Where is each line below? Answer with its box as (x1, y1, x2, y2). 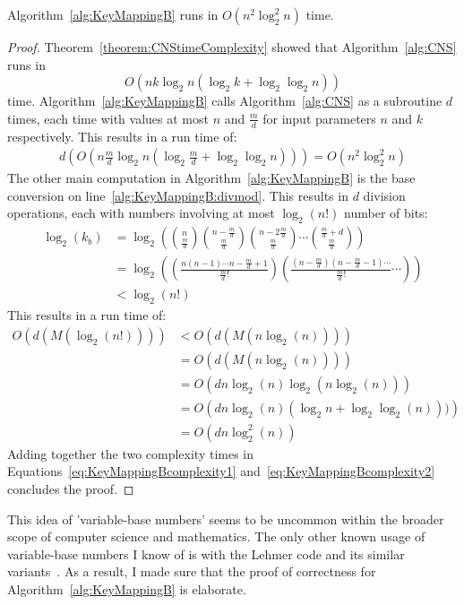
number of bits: (344, 203, 428, 222)
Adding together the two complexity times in (7, 444, 254, 462)
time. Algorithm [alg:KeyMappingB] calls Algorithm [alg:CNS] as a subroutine (7, 91, 443, 110)
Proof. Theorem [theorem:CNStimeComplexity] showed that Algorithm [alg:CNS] (7, 38, 457, 56)
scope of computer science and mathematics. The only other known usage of (7, 527, 425, 546)
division (363, 186, 406, 204)
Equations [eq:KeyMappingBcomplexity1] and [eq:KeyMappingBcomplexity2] (7, 462, 435, 480)
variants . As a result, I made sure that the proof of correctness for (7, 562, 376, 581)
